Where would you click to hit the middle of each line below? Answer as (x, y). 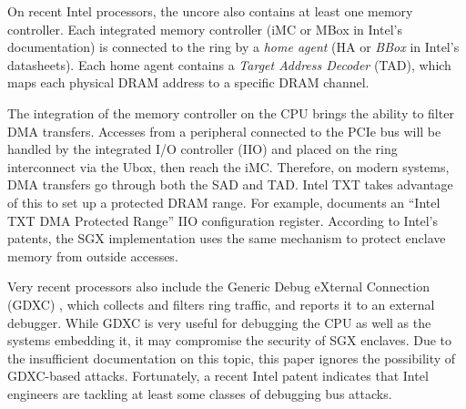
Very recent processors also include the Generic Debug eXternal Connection (218, 286)
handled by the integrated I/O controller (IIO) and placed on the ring (203, 149)
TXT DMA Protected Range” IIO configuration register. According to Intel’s (223, 220)
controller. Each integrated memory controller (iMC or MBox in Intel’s (205, 29)
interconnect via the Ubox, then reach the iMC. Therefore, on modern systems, (228, 166)
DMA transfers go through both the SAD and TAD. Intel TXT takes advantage (230, 184)
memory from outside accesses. (93, 256)
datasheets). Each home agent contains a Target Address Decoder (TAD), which (229, 64)
